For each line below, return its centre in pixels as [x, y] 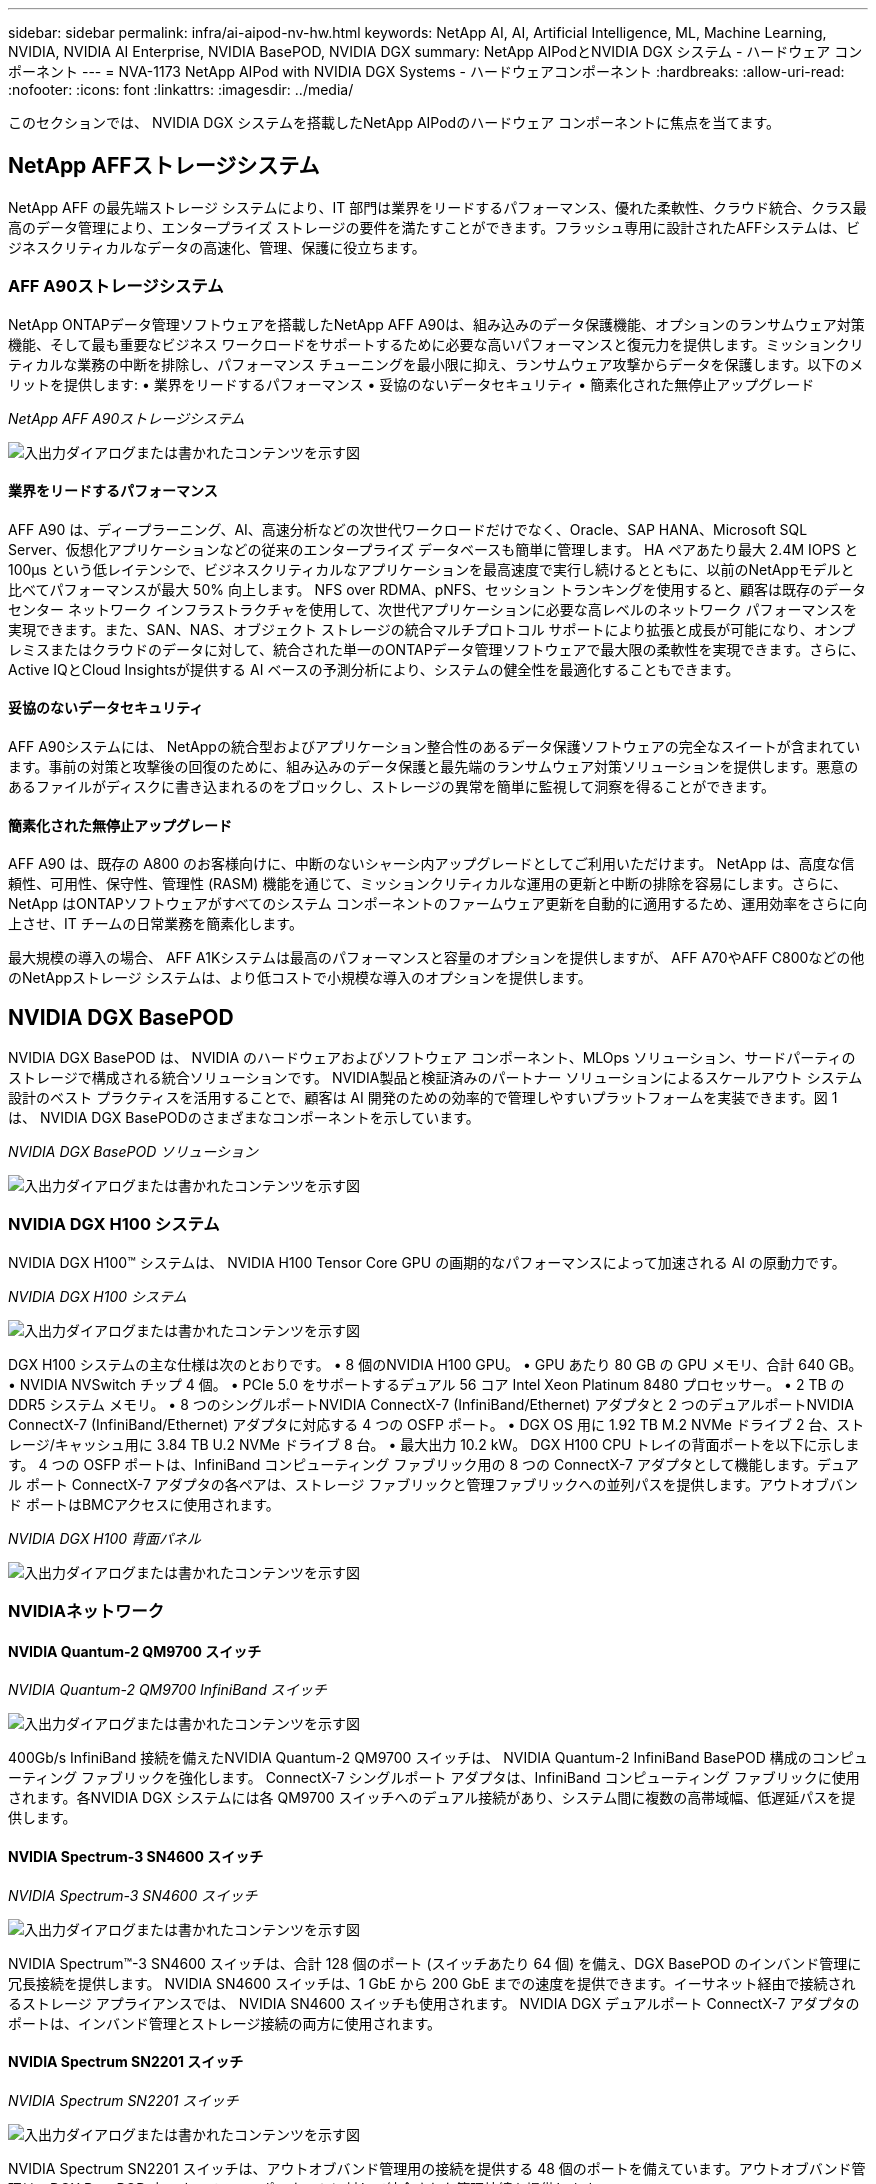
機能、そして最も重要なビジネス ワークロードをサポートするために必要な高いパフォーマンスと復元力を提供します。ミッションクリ [436, 344]
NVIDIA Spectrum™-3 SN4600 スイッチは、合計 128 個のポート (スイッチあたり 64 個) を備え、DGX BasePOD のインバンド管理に [435, 1963]
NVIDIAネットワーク [86, 1611]
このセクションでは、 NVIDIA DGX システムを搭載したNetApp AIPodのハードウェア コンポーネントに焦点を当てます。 [394, 122]
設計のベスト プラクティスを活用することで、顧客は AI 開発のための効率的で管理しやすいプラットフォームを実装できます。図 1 [423, 1098]
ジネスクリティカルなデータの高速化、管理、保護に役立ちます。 [217, 247]
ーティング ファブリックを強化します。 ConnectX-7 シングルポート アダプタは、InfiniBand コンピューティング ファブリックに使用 [434, 1778]
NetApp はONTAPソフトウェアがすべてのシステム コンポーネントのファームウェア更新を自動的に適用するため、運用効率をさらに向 [438, 904]
